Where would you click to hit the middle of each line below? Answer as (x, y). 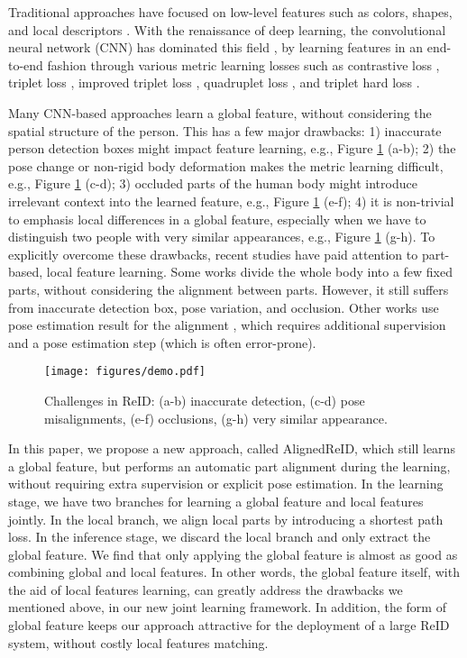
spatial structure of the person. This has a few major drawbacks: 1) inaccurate (225, 130)
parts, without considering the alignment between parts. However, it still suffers (229, 289)
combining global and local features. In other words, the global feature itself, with (234, 572)
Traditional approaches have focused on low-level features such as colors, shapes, (230, 12)
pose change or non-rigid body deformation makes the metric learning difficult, (226, 165)
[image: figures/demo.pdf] (125, 372)
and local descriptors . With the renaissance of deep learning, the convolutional (227, 29)
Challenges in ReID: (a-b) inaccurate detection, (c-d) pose (205, 400)
